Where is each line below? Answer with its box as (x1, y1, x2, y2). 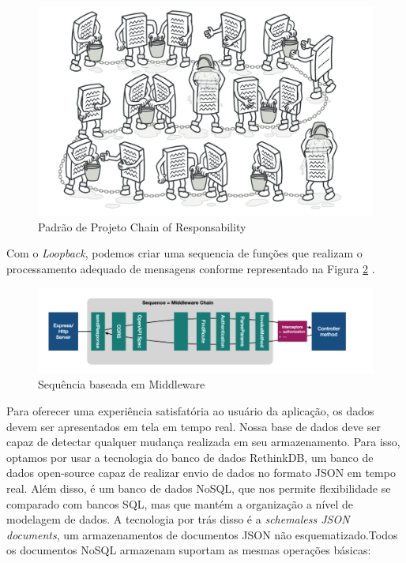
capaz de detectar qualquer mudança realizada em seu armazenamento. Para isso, (6, 434, 400, 450)
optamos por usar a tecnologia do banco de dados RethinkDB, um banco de (6, 449, 374, 465)
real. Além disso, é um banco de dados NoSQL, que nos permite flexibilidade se (6, 479, 391, 496)
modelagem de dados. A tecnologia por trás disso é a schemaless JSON (6, 511, 350, 527)
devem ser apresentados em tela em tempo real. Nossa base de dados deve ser (6, 418, 381, 434)
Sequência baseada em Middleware (38, 376, 205, 392)
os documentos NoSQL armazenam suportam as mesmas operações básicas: (6, 542, 371, 558)
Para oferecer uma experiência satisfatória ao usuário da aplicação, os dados (6, 402, 374, 418)
